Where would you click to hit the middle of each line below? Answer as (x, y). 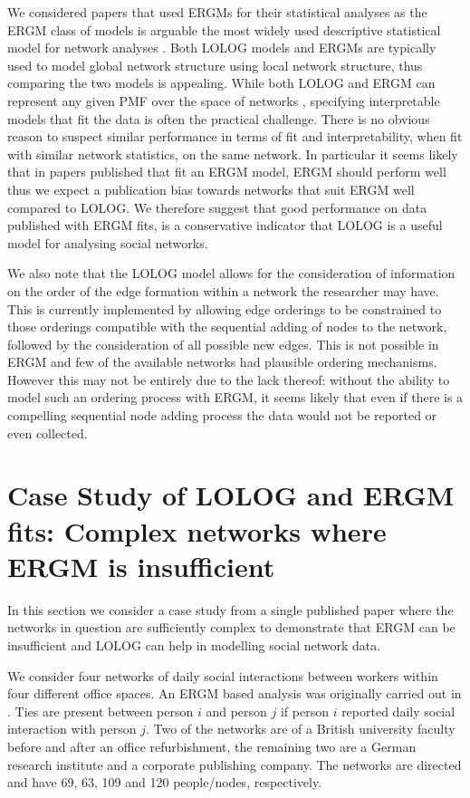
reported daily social (398, 711)
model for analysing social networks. (108, 242)
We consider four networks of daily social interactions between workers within (223, 675)
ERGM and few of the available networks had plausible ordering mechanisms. (222, 362)
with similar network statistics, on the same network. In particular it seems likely (233, 154)
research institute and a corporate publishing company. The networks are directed (235, 764)
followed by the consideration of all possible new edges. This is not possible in (223, 344)
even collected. (48, 433)
